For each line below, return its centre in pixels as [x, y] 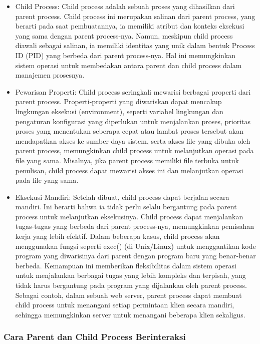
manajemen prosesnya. [50, 75]
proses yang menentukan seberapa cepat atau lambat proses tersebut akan [129, 131]
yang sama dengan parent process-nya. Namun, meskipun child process [124, 35]
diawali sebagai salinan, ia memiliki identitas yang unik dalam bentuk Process [135, 45]
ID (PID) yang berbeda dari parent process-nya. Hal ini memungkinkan [125, 55]
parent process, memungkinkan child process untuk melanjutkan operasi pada [135, 150]
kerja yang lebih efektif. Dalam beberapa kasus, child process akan [117, 236]
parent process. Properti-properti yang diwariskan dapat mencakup [118, 101]
